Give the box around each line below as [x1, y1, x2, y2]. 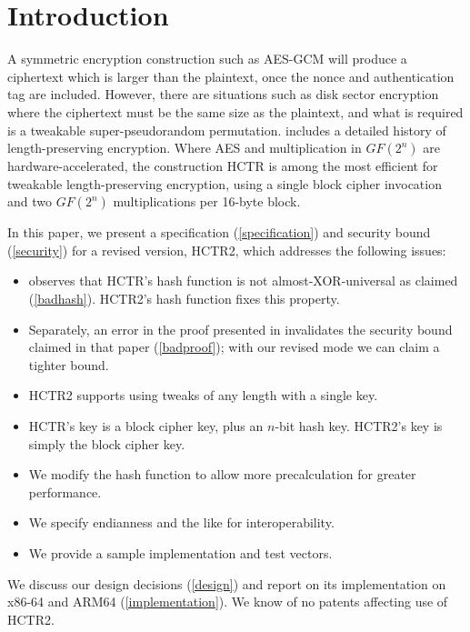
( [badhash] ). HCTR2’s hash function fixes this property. [28, 289, 340, 308]
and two [7, 192, 52, 211]
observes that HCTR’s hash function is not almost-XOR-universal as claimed [28, 271, 458, 290]
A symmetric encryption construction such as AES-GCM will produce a [7, 49, 407, 68]
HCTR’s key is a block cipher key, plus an [28, 416, 264, 436]
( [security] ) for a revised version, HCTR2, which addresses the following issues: [7, 240, 446, 259]
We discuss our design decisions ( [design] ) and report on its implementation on [7, 574, 446, 593]
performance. [28, 482, 102, 501]
